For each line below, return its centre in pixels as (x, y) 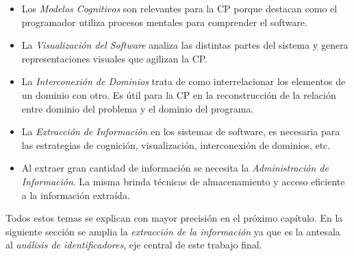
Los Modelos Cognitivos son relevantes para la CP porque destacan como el (179, 8)
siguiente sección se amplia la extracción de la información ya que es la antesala (173, 231)
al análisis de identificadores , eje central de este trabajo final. (134, 245)
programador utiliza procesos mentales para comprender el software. (164, 22)
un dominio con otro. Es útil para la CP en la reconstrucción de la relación (179, 94)
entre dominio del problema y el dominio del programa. (138, 108)
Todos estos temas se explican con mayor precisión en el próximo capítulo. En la (174, 218)
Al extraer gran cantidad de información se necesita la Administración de (175, 168)
